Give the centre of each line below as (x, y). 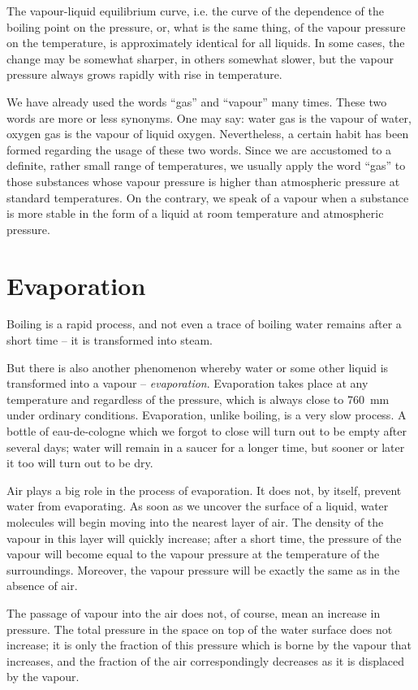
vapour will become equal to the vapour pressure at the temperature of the (193, 554)
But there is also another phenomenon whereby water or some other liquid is (198, 367)
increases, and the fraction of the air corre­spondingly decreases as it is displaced (206, 660)
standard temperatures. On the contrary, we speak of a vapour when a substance (208, 197)
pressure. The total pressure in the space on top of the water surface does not (200, 629)
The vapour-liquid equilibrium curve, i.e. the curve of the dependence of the (195, 11)
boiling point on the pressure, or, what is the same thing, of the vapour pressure (206, 26)
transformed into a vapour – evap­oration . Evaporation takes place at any (187, 383)
